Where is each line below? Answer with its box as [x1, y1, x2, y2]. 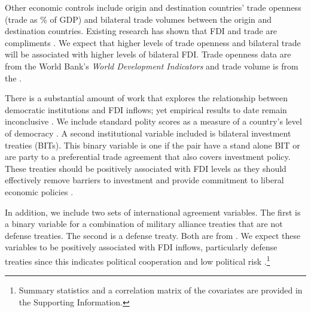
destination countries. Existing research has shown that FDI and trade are [5, 25, 278, 37]
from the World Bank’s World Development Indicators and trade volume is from [5, 59, 298, 72]
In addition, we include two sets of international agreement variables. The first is [5, 205, 301, 218]
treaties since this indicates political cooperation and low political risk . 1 [5, 253, 270, 267]
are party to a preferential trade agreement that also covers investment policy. [5, 150, 291, 163]
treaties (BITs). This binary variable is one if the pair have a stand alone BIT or [5, 138, 300, 151]
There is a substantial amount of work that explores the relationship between [5, 92, 288, 104]
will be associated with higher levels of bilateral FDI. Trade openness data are [5, 48, 291, 60]
